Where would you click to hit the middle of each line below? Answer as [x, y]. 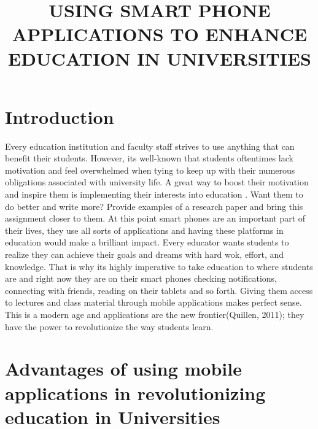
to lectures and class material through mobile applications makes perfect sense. [153, 302]
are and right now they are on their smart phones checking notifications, [141, 278]
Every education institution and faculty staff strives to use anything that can [150, 146]
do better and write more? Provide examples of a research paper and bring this [154, 206]
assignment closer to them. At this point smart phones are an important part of [155, 218]
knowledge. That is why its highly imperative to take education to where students [159, 266]
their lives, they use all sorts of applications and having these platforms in [144, 230]
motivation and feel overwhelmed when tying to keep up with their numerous [150, 170]
